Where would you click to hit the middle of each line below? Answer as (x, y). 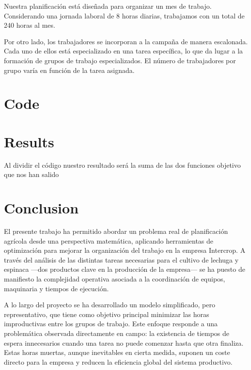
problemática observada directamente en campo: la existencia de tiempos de (117, 333)
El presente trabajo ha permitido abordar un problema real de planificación (116, 231)
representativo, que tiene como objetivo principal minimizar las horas (107, 314)
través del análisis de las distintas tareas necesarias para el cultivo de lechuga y (121, 259)
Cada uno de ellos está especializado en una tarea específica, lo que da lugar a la (124, 51)
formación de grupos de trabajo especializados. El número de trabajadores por (120, 60)
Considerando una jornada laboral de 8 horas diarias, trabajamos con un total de (124, 15)
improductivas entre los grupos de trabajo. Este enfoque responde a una (111, 324)
